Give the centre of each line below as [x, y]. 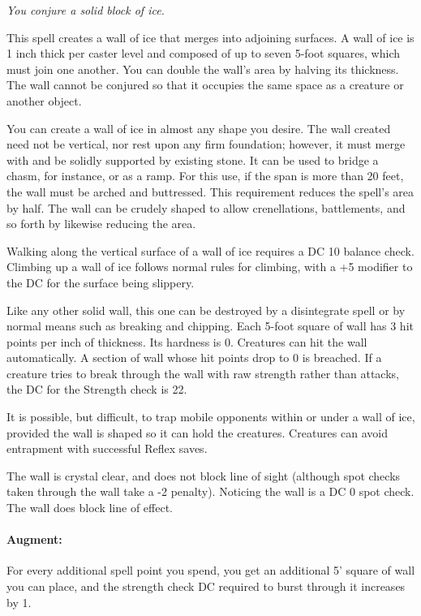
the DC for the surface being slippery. [101, 282]
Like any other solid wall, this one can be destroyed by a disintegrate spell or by [206, 310]
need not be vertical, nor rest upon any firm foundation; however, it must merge [206, 144]
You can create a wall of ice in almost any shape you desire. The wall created [199, 128]
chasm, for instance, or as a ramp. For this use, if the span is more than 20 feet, [205, 176]
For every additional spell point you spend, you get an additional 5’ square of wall [211, 570]
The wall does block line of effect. [90, 508]
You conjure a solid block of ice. [86, 10]
